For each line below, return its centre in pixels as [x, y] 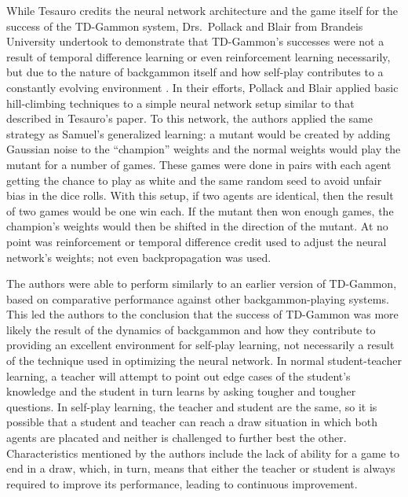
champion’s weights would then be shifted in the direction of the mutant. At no [197, 226]
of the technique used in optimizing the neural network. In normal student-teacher [204, 361]
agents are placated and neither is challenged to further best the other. [177, 438]
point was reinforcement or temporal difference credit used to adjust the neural [197, 241]
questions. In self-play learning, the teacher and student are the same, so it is [192, 406]
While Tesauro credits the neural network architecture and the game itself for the [202, 10]
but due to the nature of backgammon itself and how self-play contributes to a [195, 72]
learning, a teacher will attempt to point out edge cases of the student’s [178, 376]
